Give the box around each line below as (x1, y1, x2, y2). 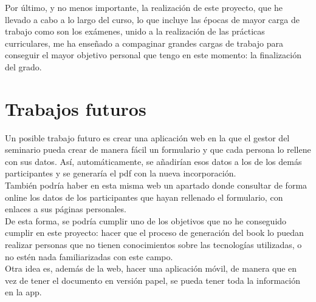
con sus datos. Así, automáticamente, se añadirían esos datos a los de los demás (5, 155, 302, 167)
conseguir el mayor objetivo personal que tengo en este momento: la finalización (5, 49, 301, 61)
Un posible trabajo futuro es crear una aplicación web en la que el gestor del (5, 131, 290, 144)
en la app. (5, 286, 42, 298)
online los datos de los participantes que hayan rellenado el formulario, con (5, 190, 283, 203)
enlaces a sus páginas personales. (5, 203, 126, 215)
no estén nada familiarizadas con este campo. (5, 250, 173, 263)
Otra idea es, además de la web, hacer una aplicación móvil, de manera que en (5, 262, 297, 275)
